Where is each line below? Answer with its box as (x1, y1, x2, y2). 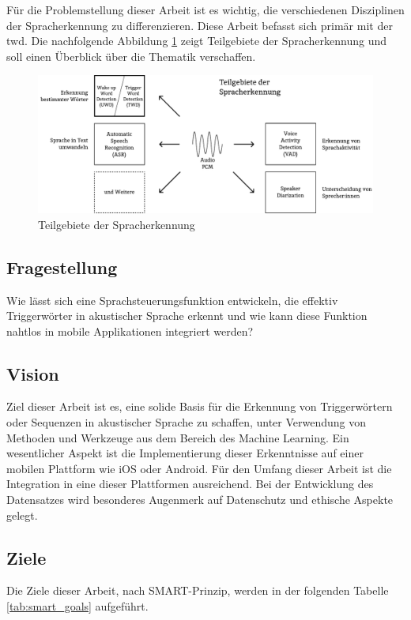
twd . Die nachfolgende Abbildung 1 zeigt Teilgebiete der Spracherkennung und (6, 32, 387, 49)
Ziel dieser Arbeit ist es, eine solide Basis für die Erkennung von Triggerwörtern (6, 398, 393, 415)
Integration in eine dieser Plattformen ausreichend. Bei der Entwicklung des (6, 475, 374, 492)
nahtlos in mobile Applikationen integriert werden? (6, 322, 254, 339)
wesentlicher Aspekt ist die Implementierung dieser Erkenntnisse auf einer (6, 445, 364, 461)
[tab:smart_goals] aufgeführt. (6, 598, 149, 614)
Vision (6, 361, 59, 385)
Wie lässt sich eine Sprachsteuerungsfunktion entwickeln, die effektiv (6, 291, 338, 308)
